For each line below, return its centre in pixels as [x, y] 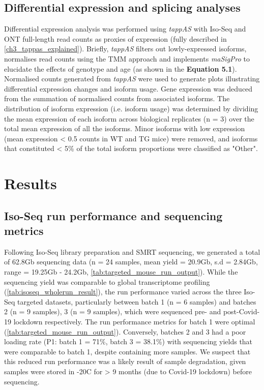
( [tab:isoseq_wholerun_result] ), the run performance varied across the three [123, 292]
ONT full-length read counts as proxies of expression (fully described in [115, 38]
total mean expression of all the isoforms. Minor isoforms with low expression [125, 128]
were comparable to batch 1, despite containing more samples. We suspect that [127, 351]
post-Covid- [241, 311]
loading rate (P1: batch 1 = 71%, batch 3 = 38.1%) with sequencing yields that [128, 341]
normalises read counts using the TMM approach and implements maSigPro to [127, 58]
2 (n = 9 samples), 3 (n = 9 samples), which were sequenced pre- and [113, 311]
